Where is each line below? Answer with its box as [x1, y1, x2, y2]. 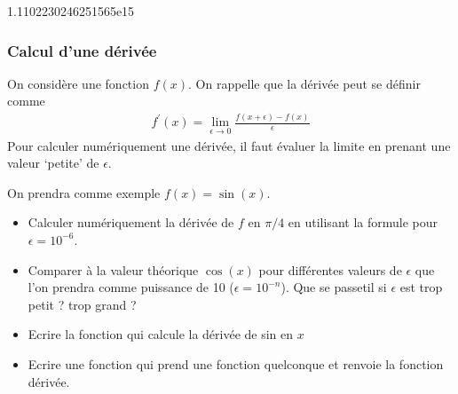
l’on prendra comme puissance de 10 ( [28, 278, 234, 296]
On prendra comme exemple [7, 183, 161, 201]
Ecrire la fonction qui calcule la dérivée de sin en [28, 325, 294, 343]
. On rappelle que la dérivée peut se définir [188, 74, 421, 92]
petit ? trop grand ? [28, 295, 137, 313]
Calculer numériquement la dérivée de [28, 213, 234, 232]
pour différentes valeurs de [258, 260, 402, 279]
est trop [399, 278, 443, 296]
